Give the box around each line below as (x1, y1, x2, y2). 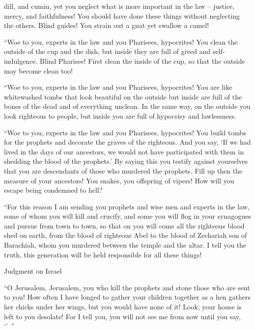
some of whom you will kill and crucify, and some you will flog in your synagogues (4, 211, 251, 221)
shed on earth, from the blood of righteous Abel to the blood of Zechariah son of (4, 230, 247, 240)
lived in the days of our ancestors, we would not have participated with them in (4, 146, 244, 156)
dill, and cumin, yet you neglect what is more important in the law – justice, (4, 1, 235, 11)
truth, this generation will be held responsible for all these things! (4, 249, 202, 259)
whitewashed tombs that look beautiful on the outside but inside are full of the (4, 91, 242, 102)
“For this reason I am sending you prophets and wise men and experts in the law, (4, 201, 250, 211)
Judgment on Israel (4, 266, 62, 276)
